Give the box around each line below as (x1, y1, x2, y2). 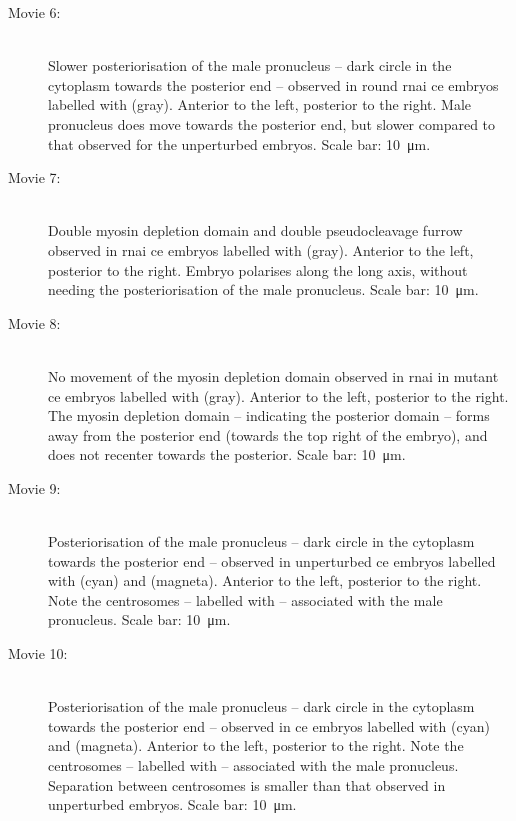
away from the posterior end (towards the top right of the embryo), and (48, 424, 488, 445)
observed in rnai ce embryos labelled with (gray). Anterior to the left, (48, 239, 474, 260)
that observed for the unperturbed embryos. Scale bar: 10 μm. (48, 133, 431, 154)
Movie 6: (8, 2, 61, 22)
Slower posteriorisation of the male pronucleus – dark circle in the (48, 55, 452, 76)
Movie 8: (8, 312, 61, 333)
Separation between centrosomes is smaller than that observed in (48, 774, 446, 795)
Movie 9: (8, 477, 61, 498)
